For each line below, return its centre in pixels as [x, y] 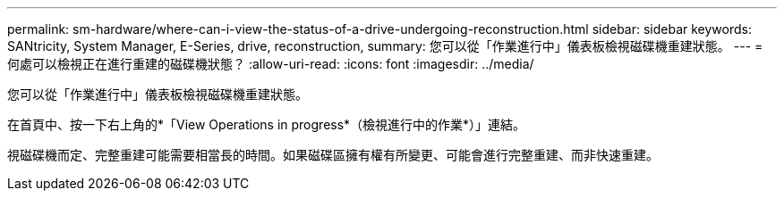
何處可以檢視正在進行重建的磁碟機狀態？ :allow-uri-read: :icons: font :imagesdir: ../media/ [271, 64]
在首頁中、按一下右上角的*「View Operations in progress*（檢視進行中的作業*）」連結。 [267, 124]
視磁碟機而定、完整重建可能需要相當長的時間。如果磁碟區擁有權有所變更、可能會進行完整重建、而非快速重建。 [333, 155]
